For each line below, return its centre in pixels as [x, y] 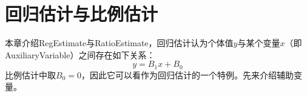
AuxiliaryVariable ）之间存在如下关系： [80, 54]
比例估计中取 [30, 74]
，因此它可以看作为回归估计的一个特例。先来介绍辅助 [187, 74]
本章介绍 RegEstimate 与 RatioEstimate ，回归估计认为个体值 [119, 43]
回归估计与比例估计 [82, 14]
